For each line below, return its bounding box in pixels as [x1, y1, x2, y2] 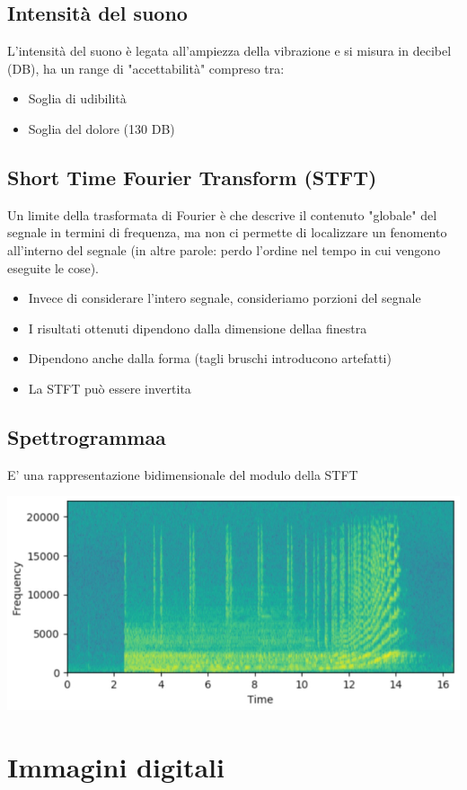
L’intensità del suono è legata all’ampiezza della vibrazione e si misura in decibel [7, 41, 452, 60]
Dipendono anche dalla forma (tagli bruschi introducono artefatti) [28, 349, 392, 368]
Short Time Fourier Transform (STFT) [7, 163, 377, 191]
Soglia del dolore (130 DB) [28, 119, 175, 138]
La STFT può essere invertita [28, 378, 191, 397]
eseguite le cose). [7, 258, 100, 277]
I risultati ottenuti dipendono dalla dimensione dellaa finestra [28, 318, 367, 337]
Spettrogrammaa [7, 422, 166, 450]
